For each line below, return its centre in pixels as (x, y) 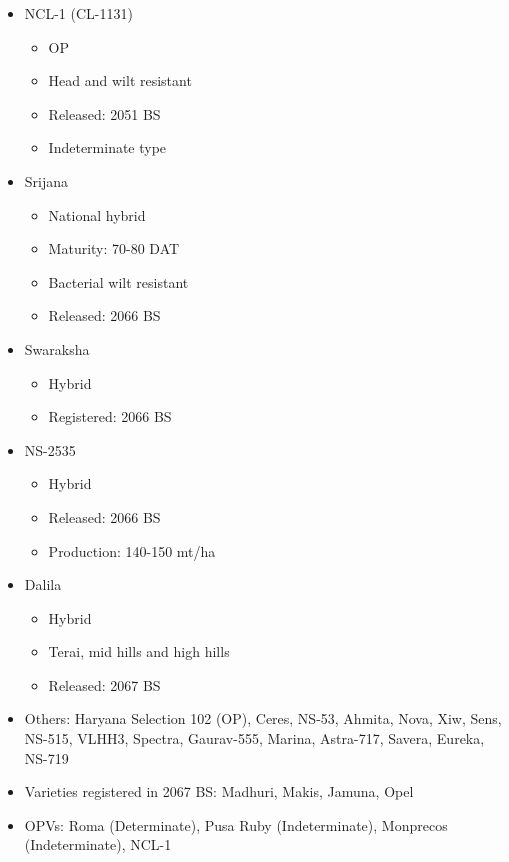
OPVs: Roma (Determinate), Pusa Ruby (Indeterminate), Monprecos (236, 824)
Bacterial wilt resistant (118, 281)
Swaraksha (57, 348)
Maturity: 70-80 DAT (114, 248)
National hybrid (97, 214)
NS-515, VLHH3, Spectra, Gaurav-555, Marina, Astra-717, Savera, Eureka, (254, 738)
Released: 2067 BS (104, 684)
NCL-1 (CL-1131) (78, 13)
